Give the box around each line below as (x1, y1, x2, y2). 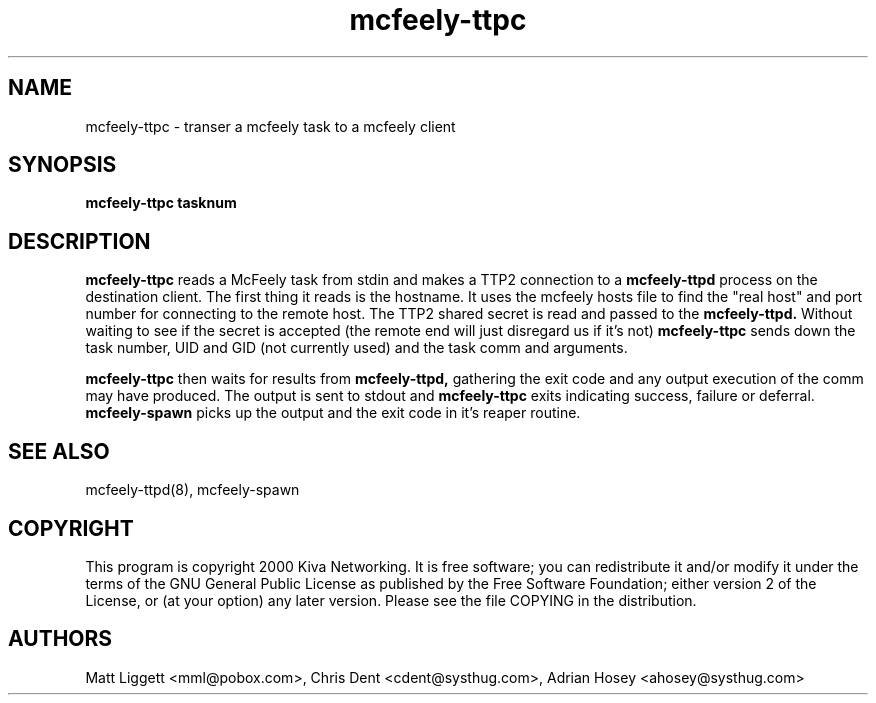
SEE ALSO (8, 438, 110, 464)
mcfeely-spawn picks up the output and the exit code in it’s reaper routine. (85, 404, 581, 422)
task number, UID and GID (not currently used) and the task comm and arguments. (85, 339, 628, 357)
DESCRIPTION (8, 228, 151, 254)
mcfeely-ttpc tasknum (85, 194, 237, 212)
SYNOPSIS (8, 152, 117, 178)
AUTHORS (8, 626, 113, 652)
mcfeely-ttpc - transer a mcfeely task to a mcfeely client (85, 117, 456, 135)
